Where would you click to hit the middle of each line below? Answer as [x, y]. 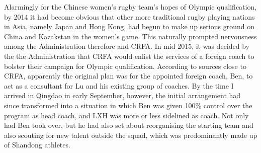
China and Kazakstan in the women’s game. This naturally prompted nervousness [130, 36]
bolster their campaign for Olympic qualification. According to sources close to [125, 66]
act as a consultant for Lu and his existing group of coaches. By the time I [119, 85]
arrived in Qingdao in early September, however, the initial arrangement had [122, 95]
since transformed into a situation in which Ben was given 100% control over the [128, 105]
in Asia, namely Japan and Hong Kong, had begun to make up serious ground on [129, 26]
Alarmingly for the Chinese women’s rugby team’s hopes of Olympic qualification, [130, 7]
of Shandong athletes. [37, 145]
